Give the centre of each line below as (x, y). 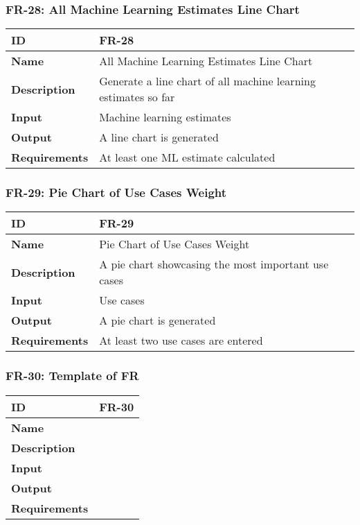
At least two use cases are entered (181, 341)
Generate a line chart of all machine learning (207, 81)
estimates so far (137, 97)
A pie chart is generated (157, 320)
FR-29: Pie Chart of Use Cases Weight (116, 192)
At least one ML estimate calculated (187, 157)
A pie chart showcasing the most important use (214, 264)
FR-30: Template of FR (72, 376)
